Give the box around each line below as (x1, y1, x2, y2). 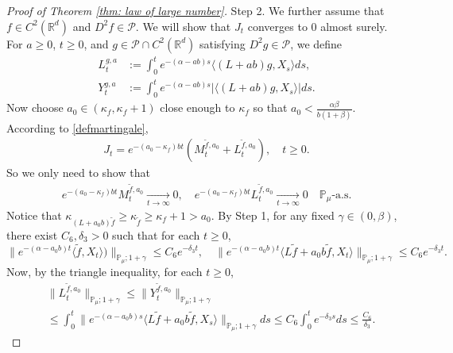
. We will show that (135, 17, 231, 34)
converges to (247, 17, 308, 34)
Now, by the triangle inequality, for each (6, 263, 203, 279)
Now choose (6, 99, 64, 116)
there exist (6, 226, 58, 243)
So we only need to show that (6, 164, 150, 181)
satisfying (199, 35, 246, 52)
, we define (290, 35, 343, 52)
